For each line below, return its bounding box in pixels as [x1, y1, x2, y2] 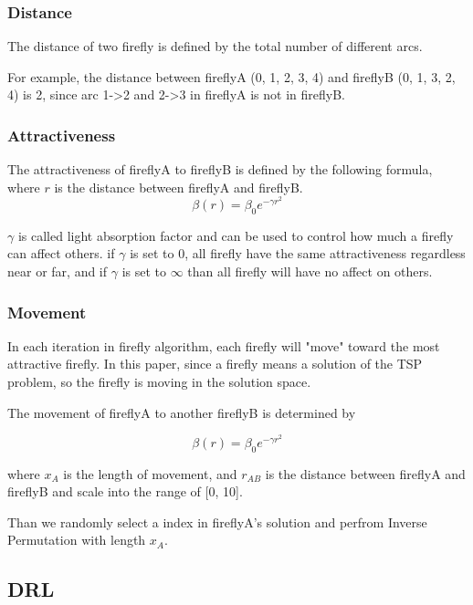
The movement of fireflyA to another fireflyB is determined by [7, 402, 356, 422]
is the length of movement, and [63, 464, 237, 483]
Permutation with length [7, 530, 146, 549]
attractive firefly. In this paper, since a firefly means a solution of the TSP [7, 354, 423, 373]
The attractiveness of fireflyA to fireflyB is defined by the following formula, [7, 160, 433, 179]
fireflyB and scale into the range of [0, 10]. [7, 482, 243, 501]
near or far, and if [7, 262, 108, 281]
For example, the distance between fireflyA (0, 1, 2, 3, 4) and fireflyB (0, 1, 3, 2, [7, 67, 456, 86]
